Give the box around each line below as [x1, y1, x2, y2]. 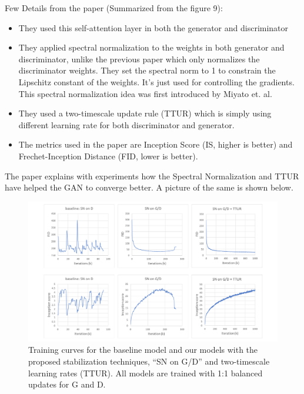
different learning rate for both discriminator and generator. [18, 118, 235, 131]
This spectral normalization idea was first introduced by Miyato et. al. [18, 87, 272, 99]
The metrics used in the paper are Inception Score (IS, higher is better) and [18, 138, 293, 151]
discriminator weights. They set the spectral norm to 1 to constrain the [18, 64, 276, 76]
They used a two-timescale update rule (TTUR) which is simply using [18, 107, 272, 119]
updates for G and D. [28, 378, 106, 390]
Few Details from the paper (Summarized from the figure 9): [5, 2, 223, 14]
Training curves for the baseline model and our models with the [28, 343, 258, 356]
